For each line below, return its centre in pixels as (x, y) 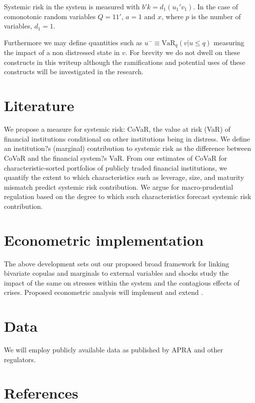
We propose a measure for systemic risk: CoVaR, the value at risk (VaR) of (117, 129)
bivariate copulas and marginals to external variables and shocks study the (116, 273)
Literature (39, 105)
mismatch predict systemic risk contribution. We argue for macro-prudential (119, 187)
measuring (229, 42)
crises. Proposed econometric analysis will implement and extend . (104, 292)
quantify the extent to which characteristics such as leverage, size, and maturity (124, 177)
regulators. (20, 359)
